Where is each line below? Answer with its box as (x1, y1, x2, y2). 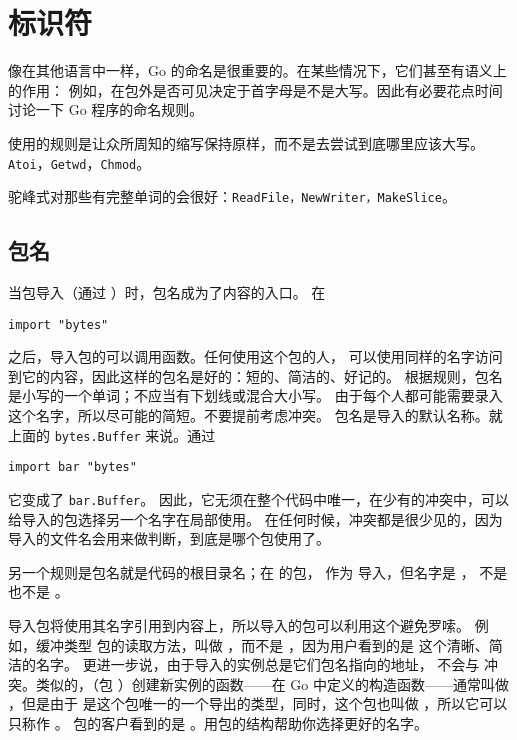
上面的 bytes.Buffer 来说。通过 (8, 424, 216, 445)
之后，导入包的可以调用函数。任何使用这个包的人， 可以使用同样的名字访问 (8, 346, 503, 367)
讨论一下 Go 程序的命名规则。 (8, 99, 204, 120)
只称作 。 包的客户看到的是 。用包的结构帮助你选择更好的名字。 (8, 712, 428, 733)
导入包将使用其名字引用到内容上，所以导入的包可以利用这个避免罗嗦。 (8, 614, 470, 635)
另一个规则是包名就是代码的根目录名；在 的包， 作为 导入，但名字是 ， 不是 (8, 561, 508, 582)
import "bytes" (8, 317, 109, 332)
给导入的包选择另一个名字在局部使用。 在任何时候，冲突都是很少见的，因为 (8, 508, 503, 529)
